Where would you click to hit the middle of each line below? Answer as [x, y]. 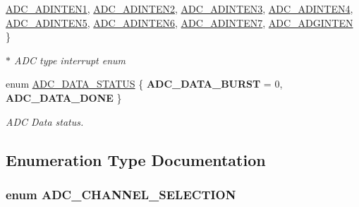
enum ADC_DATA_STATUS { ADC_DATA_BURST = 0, [144, 84]
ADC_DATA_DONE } [64, 97]
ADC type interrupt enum [70, 60]
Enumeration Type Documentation [136, 159]
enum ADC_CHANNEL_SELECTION [121, 194]
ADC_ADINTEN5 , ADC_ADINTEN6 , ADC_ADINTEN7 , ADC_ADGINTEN [179, 22]
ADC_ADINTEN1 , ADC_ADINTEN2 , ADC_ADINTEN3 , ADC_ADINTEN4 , [179, 8]
